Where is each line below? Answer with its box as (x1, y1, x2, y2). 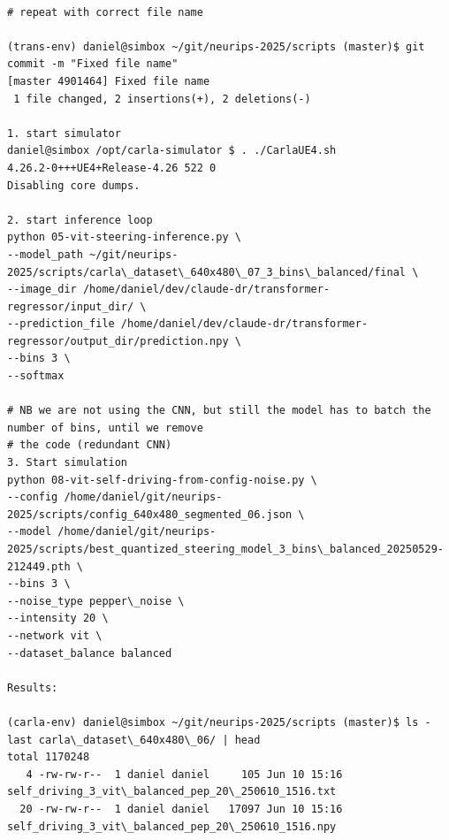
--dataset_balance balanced (7, 646, 172, 660)
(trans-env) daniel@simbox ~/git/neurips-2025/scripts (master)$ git (7, 40, 425, 53)
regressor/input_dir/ (7, 300, 134, 313)
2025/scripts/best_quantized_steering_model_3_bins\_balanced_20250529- (7, 543, 444, 555)
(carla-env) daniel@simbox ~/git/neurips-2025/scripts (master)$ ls (7, 715, 419, 729)
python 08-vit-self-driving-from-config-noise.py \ (7, 473, 317, 486)
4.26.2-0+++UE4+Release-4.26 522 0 (7, 161, 217, 174)
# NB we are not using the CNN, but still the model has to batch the (7, 404, 431, 417)
